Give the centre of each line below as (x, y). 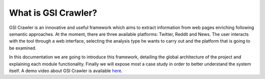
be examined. (23, 48)
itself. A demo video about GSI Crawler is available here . (66, 71)
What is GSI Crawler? (53, 13)
